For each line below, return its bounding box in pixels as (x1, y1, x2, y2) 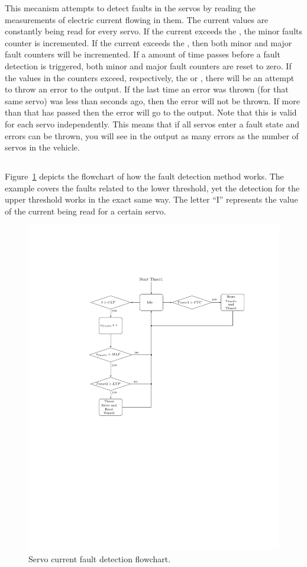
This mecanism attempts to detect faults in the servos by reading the (5, 2, 256, 14)
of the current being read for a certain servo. (5, 204, 166, 217)
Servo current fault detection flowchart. (28, 552, 171, 565)
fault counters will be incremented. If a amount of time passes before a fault (5, 48, 280, 60)
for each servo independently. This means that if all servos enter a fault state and (5, 117, 299, 130)
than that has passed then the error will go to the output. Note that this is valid (5, 106, 297, 118)
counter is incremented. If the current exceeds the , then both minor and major (5, 36, 292, 49)
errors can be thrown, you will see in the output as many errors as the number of (5, 129, 299, 142)
